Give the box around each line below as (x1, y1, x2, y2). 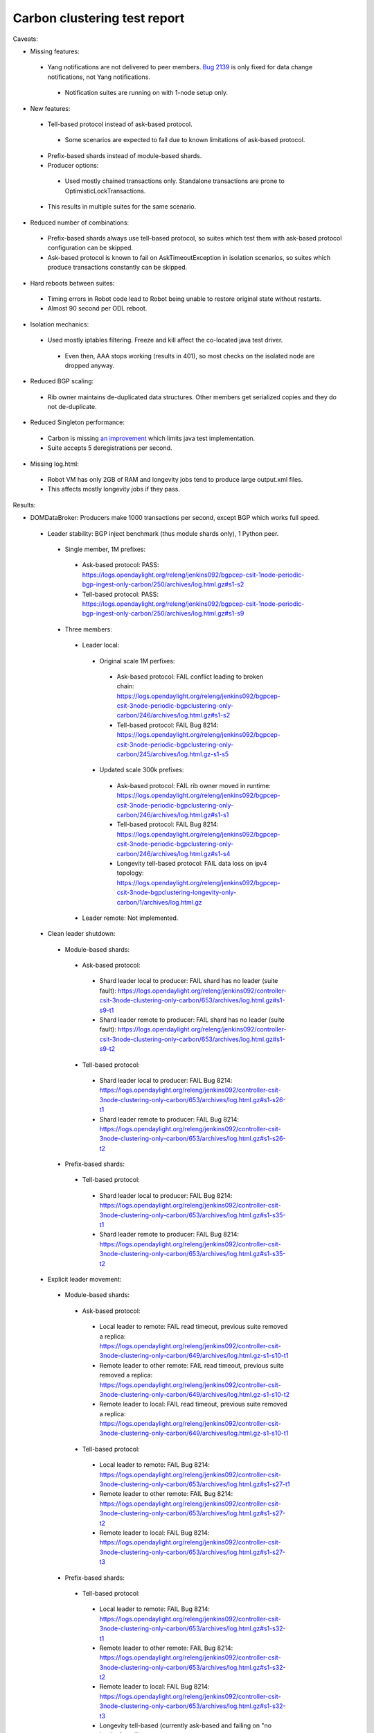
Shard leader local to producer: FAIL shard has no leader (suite (99, 977, 278, 985)
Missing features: (30, 47, 80, 55)
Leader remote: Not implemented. (82, 914, 179, 922)
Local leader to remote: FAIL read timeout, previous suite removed (99, 1323, 288, 1331)
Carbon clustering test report (12, 10, 185, 26)
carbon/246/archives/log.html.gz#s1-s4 (116, 849, 231, 857)
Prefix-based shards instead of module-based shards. (47, 151, 202, 159)
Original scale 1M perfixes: (99, 656, 175, 665)
